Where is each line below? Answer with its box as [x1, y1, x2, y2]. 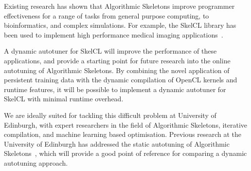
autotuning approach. [4, 157, 68, 168]
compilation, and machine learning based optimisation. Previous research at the [4, 129, 241, 139]
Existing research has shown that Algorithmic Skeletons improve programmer [4, 1, 235, 11]
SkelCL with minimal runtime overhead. [4, 94, 124, 104]
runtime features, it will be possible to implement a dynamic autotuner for [4, 84, 226, 94]
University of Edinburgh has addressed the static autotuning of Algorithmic [4, 138, 230, 149]
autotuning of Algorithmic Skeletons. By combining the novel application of [4, 65, 230, 75]
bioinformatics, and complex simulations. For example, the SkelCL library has [4, 20, 236, 30]
